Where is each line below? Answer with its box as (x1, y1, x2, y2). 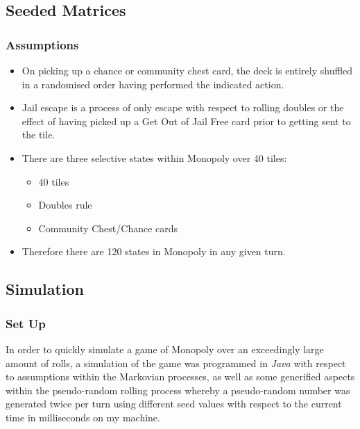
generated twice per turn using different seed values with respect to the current (6, 396, 342, 411)
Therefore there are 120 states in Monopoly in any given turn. (22, 244, 286, 259)
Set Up (6, 314, 46, 332)
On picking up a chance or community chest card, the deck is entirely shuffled (22, 63, 353, 77)
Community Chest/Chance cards (38, 220, 178, 235)
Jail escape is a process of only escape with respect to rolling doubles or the (22, 100, 344, 115)
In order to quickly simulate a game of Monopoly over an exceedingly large (6, 341, 324, 356)
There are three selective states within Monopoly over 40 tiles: (22, 150, 287, 165)
